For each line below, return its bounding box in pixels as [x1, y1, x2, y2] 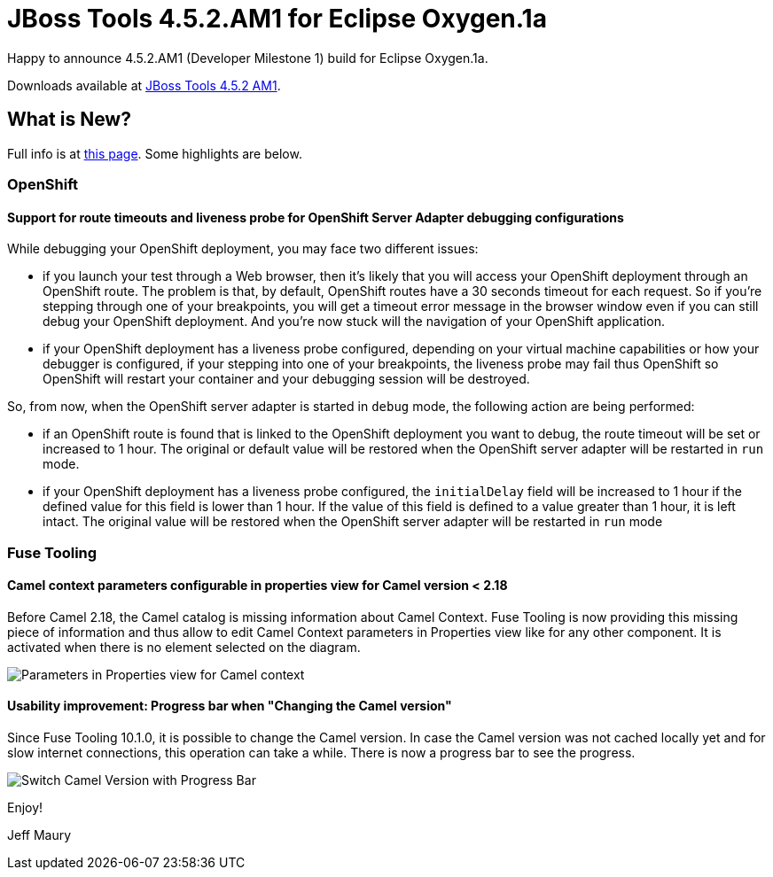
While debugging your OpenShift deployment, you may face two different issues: [7, 241, 479, 257]
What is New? [7, 108, 131, 131]
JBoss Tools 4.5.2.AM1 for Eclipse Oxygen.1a [7, 4, 547, 34]
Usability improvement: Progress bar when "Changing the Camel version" [7, 698, 452, 714]
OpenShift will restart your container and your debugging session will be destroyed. [43, 371, 530, 387]
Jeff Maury [7, 827, 72, 842]
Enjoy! [7, 800, 43, 815]
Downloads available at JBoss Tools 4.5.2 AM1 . [7, 77, 281, 93]
